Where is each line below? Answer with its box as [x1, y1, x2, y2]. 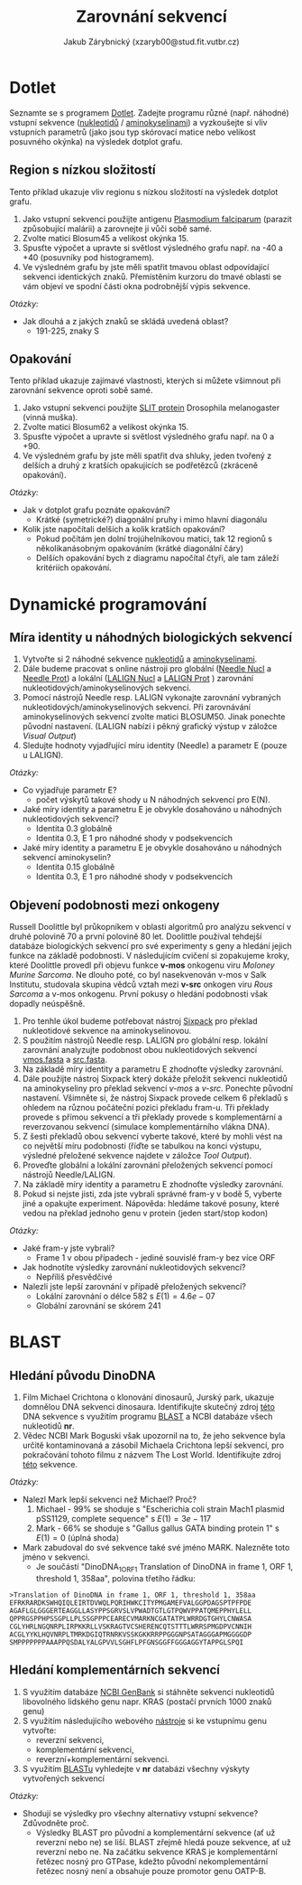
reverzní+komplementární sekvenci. [35, 1753, 169, 1764]
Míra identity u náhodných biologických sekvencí [9, 630, 293, 645]
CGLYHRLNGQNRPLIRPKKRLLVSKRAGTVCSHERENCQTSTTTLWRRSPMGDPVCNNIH [9, 1622, 252, 1631]
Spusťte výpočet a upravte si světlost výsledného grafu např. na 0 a [22, 431, 275, 442]
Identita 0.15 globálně [35, 861, 115, 873]
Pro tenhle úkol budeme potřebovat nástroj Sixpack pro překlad [22, 1016, 259, 1027]
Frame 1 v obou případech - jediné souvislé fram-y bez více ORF [35, 1252, 276, 1263]
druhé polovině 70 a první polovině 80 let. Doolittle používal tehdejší [9, 931, 262, 942]
